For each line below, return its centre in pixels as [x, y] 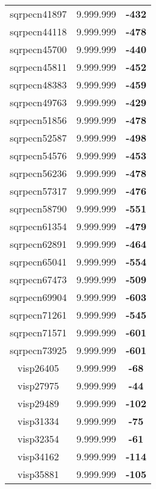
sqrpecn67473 [38, 279]
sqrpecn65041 [38, 262]
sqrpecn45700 [38, 49]
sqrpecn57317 [38, 191]
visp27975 [38, 386]
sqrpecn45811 [38, 67]
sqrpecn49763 [38, 102]
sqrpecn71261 [38, 315]
